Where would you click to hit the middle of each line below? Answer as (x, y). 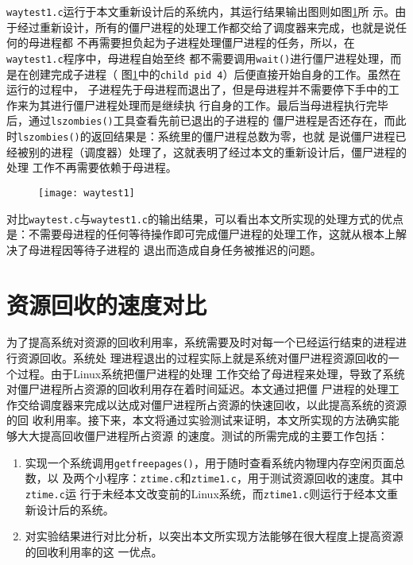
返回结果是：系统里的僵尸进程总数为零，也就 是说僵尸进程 (243, 136)
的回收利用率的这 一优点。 (94, 551)
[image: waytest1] (87, 193)
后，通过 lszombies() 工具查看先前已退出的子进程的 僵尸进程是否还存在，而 (201, 120)
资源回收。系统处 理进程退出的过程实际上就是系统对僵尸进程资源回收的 (203, 358)
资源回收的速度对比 (107, 304)
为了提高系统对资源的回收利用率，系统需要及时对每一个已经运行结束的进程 (201, 342)
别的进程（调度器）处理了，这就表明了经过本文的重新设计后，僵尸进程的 (217, 151)
